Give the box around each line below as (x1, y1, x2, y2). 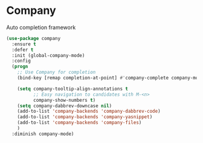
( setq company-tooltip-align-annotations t (17, 85, 129, 91)
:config (11, 58, 31, 64)
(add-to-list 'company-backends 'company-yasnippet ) (17, 114, 153, 120)
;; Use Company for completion (17, 69, 96, 76)
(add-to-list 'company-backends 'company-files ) (17, 119, 142, 126)
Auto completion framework (6, 24, 76, 31)
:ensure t (11, 41, 36, 47)
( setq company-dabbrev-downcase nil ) (17, 102, 112, 109)
